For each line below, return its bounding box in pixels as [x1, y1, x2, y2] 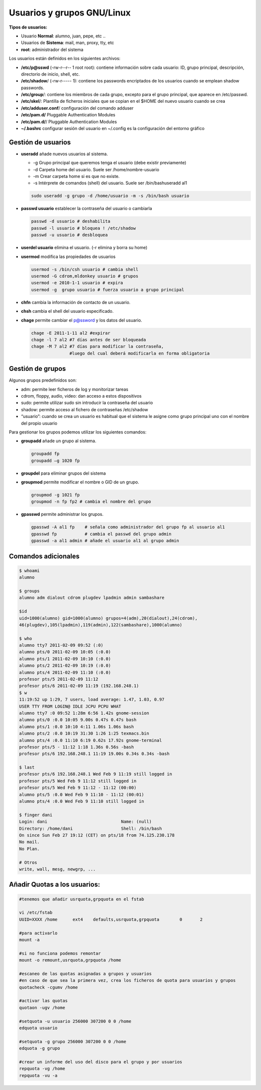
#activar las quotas [19, 998, 68, 1004]
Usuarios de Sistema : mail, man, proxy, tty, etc [21, 40, 115, 46]
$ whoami [19, 568, 40, 573]
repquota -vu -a [19, 1073, 58, 1078]
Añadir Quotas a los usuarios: [9, 881, 100, 889]
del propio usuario [21, 420, 58, 426]
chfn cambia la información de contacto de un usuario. [21, 299, 130, 305]
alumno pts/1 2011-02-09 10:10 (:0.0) [19, 656, 111, 661]
